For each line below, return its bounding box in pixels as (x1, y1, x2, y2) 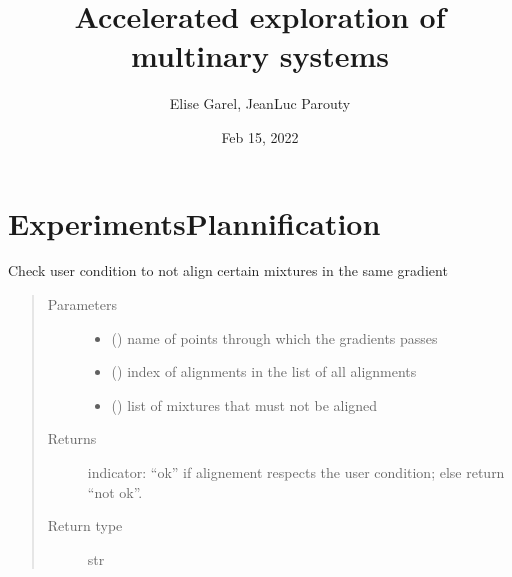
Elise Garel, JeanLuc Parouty (169, 93, 351, 114)
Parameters (47, 294, 117, 315)
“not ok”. (87, 481, 143, 502)
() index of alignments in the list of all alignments (111, 361, 417, 382)
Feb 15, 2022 (221, 126, 299, 147)
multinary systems (131, 35, 389, 76)
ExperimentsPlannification (8, 202, 381, 243)
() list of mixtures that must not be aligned (111, 394, 378, 415)
